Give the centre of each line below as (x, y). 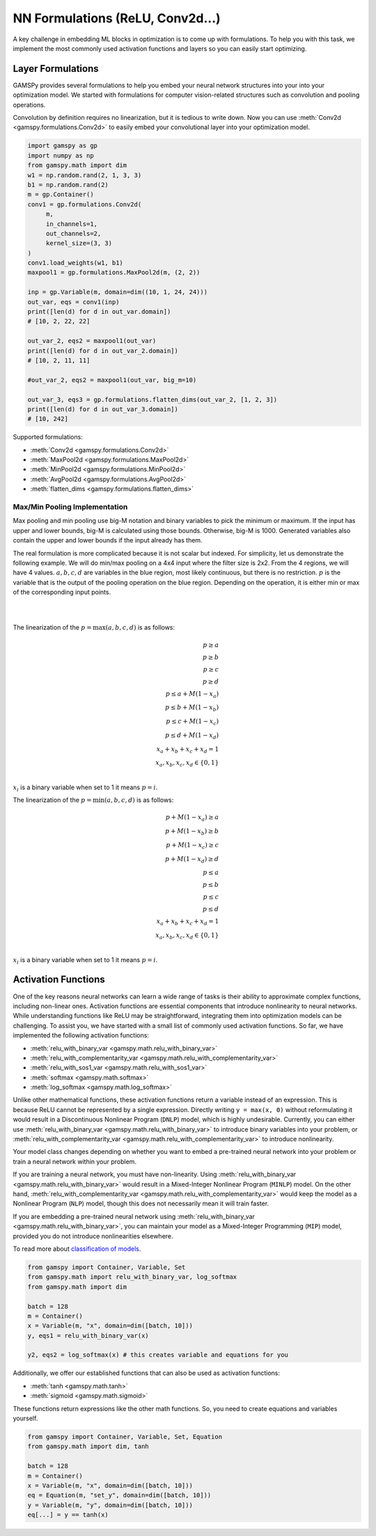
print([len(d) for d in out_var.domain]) (99, 312)
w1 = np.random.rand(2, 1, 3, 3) (85, 175)
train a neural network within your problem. (75, 1162)
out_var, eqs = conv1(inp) (73, 302)
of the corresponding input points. (62, 592)
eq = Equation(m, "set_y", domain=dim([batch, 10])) (119, 1495)
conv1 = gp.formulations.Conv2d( (85, 204)
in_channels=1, (71, 224)
